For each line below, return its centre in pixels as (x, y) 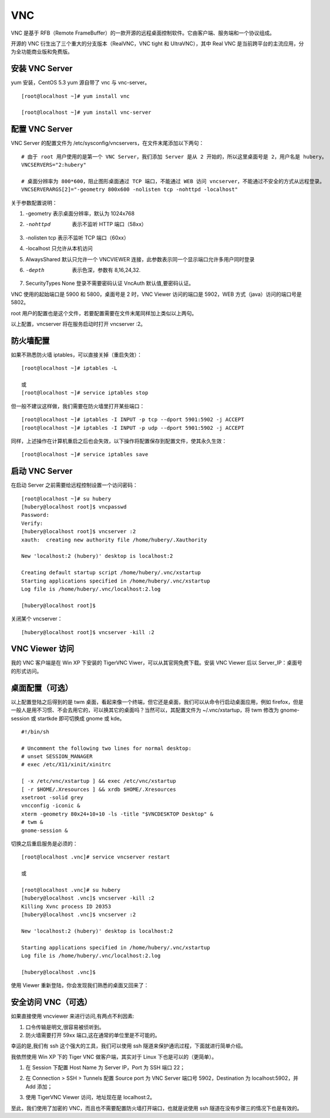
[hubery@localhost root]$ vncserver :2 (79, 532)
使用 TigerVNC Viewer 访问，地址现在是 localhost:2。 (90, 1097)
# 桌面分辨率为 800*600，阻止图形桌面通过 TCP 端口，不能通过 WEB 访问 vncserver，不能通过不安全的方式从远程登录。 (173, 181)
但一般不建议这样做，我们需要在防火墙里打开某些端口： (78, 406)
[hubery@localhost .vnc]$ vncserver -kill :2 (88, 898)
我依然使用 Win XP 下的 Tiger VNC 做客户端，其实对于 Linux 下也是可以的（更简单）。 (114, 1056)
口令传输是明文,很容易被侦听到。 (65, 1027)
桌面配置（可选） (42, 688)
